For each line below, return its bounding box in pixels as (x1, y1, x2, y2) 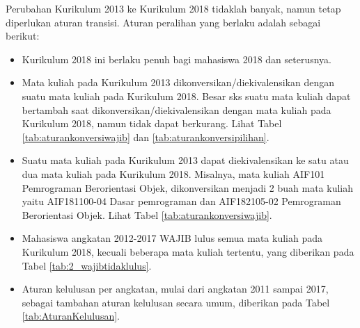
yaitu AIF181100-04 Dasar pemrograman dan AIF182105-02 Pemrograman (22, 194, 341, 208)
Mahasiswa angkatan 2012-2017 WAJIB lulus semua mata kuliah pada (22, 231, 322, 245)
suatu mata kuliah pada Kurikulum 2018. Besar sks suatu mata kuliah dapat (22, 88, 351, 103)
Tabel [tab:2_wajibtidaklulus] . (22, 258, 152, 272)
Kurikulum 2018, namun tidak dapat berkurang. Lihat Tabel (22, 116, 282, 131)
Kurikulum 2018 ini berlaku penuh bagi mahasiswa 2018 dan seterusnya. (22, 51, 331, 66)
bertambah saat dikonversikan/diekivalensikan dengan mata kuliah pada (22, 102, 331, 117)
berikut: (6, 28, 40, 43)
